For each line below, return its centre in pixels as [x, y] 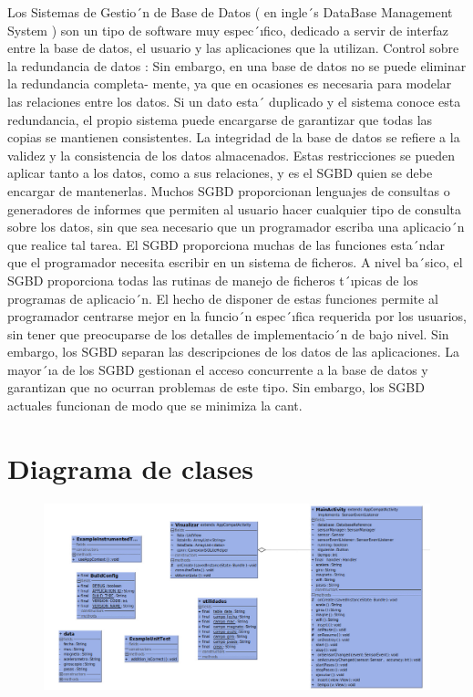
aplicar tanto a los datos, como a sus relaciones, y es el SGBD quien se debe [220, 173]
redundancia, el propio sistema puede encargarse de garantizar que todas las [220, 119]
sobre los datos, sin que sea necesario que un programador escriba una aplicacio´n [236, 227]
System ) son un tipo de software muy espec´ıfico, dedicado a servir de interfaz [228, 30]
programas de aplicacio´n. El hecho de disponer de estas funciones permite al [223, 298]
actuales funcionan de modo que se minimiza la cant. [155, 406]
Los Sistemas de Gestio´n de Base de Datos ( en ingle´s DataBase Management [230, 12]
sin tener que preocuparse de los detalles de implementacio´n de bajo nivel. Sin [228, 333]
